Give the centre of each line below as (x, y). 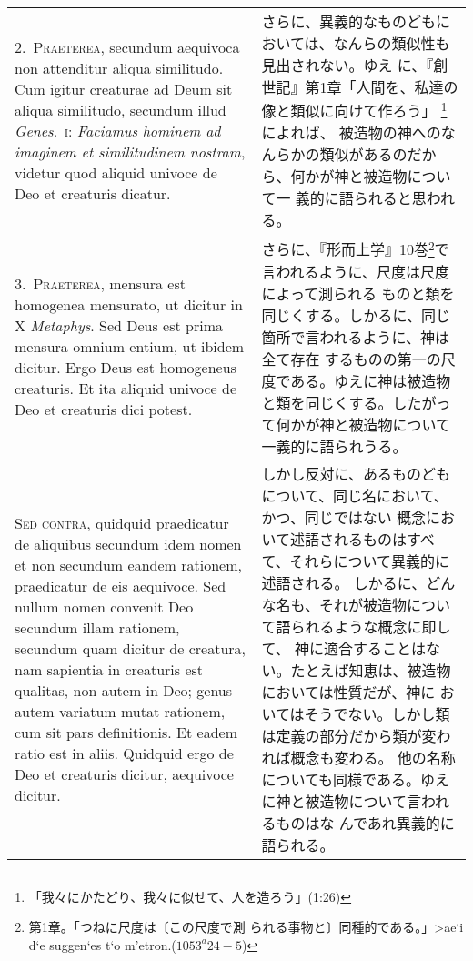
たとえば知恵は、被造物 (371, 670)
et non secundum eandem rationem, (128, 564)
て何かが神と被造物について (356, 424)
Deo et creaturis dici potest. (104, 409)
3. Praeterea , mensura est (101, 283)
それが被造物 (362, 604)
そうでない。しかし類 (377, 713)
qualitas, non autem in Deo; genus (124, 690)
